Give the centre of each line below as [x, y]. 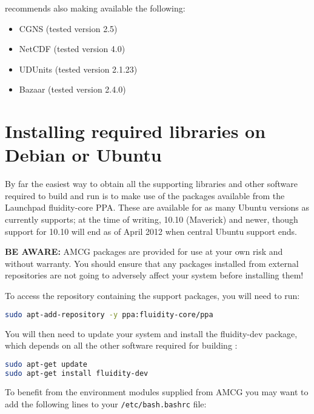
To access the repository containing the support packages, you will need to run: [152, 296]
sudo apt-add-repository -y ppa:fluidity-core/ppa [109, 314]
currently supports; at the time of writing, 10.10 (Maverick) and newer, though [152, 219]
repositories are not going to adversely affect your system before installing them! [154, 275]
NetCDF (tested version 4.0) [72, 49]
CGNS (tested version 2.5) [68, 28]
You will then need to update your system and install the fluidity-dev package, [151, 333]
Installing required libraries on [135, 131]
